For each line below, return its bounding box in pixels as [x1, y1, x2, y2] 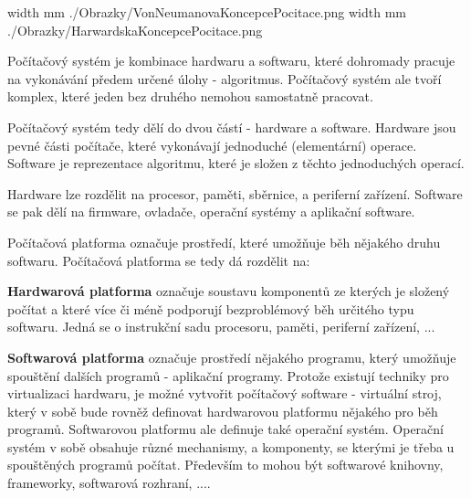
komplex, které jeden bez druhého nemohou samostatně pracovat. [7, 87, 373, 106]
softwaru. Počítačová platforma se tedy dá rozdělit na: [7, 250, 310, 270]
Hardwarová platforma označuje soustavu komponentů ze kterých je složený [7, 281, 450, 301]
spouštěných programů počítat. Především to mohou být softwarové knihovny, [7, 455, 444, 474]
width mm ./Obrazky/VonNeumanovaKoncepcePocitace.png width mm [7, 3, 406, 21]
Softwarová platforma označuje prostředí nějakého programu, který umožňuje [7, 347, 456, 366]
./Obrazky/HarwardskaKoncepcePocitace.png [7, 20, 263, 39]
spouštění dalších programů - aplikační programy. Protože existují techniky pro [7, 366, 449, 385]
